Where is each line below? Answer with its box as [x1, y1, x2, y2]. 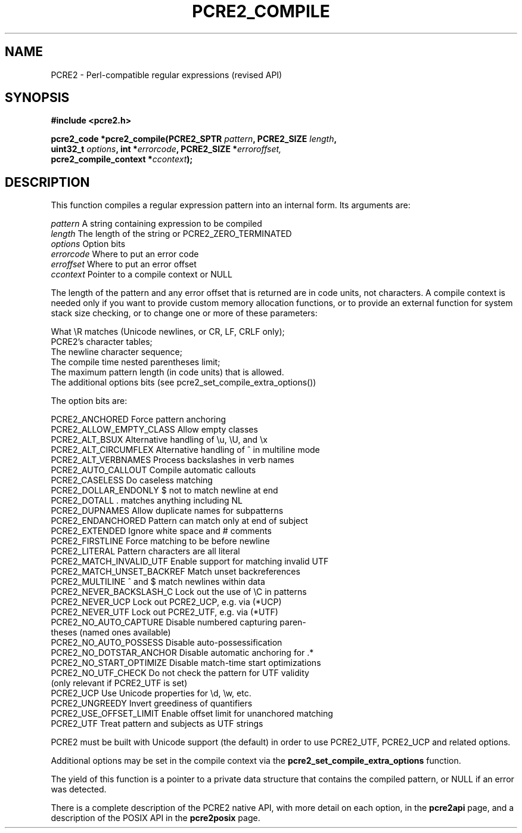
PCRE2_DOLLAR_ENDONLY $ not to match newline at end [51, 485, 278, 496]
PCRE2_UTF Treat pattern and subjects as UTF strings [51, 718, 263, 729]
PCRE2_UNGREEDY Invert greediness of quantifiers [51, 698, 253, 709]
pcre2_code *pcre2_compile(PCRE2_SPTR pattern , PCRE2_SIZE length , [51, 134, 337, 144]
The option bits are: [51, 396, 128, 406]
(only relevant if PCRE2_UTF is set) [51, 678, 188, 689]
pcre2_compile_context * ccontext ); [51, 154, 193, 165]
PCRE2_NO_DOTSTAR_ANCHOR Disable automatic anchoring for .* [51, 647, 314, 658]
